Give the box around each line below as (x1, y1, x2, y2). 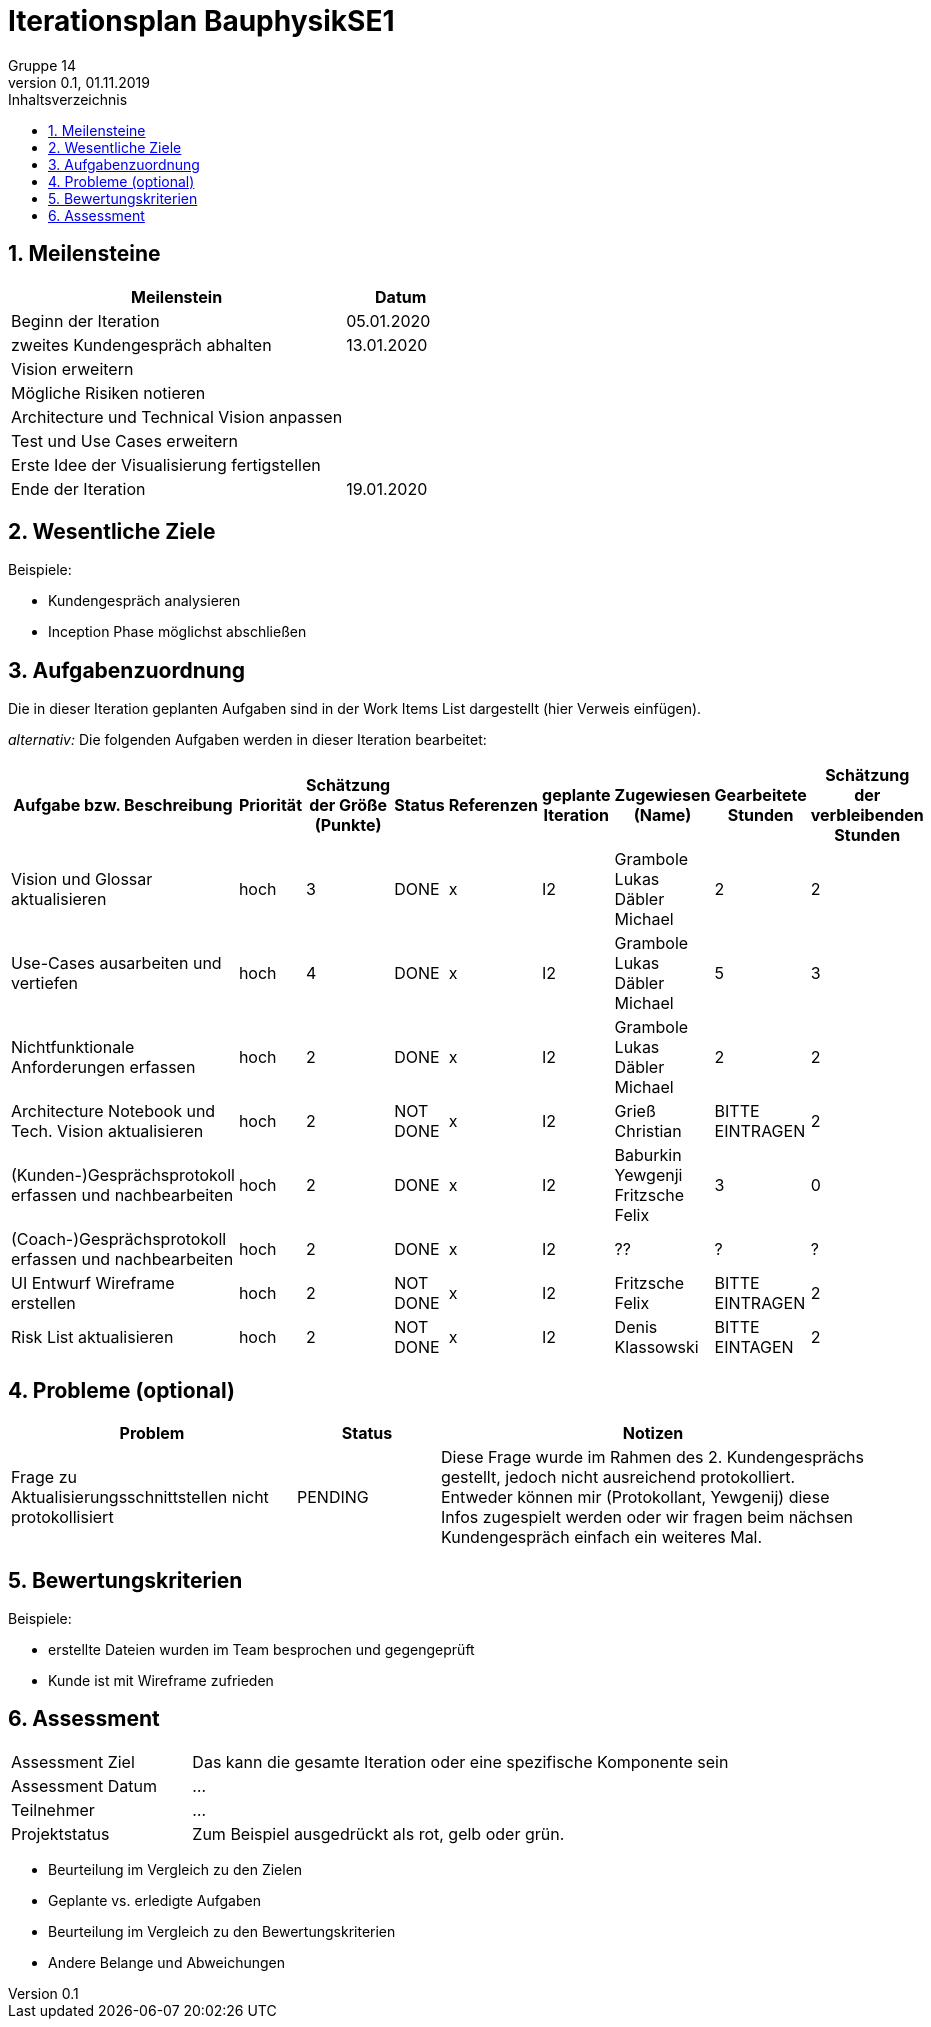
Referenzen (448, 795, 539, 816)
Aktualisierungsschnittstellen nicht (11, 1487, 269, 1508)
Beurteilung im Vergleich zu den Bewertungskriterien (48, 1922, 396, 1940)
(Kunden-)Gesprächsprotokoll (11, 1165, 235, 1186)
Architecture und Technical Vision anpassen (11, 406, 343, 427)
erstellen (11, 1293, 76, 1314)
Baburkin (614, 1145, 682, 1166)
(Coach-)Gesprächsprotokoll (11, 1229, 227, 1250)
